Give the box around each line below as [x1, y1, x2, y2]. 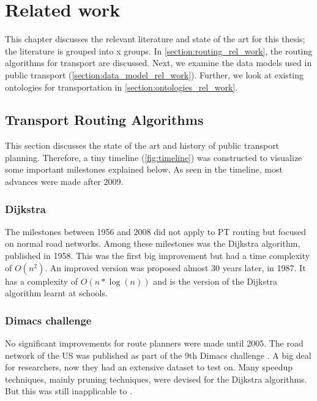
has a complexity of [5, 274, 78, 287]
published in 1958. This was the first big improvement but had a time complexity [5, 249, 310, 262]
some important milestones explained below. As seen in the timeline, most [5, 163, 283, 176]
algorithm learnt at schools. [5, 287, 108, 299]
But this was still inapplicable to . [5, 384, 133, 397]
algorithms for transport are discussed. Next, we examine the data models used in [5, 56, 312, 69]
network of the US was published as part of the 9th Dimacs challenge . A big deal [5, 348, 311, 361]
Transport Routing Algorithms [5, 110, 204, 129]
